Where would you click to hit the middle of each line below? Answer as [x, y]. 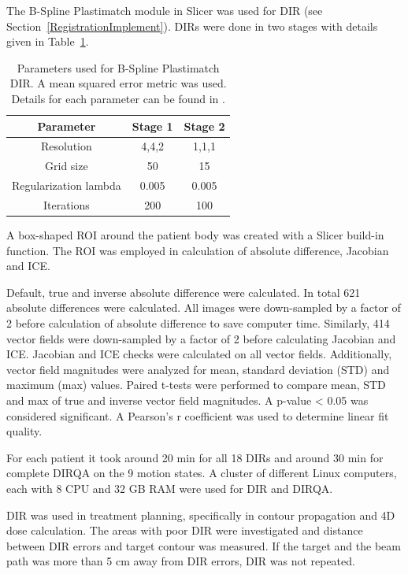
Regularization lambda [67, 185]
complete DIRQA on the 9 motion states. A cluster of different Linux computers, [202, 473]
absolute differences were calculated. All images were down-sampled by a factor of [204, 307]
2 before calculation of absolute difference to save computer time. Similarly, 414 [198, 323]
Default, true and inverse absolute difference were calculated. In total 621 [184, 292]
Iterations [66, 204]
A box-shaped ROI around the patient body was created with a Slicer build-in [195, 235]
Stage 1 [152, 126]
